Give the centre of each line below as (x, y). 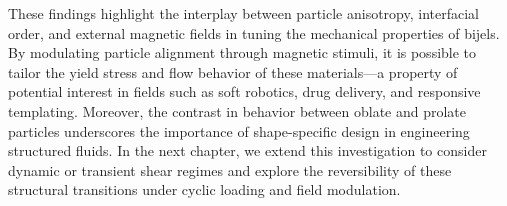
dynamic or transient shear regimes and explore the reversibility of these (230, 169)
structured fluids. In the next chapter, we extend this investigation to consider (247, 150)
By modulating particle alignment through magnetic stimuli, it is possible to (242, 52)
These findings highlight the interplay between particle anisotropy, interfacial (243, 13)
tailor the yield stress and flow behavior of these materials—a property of (233, 71)
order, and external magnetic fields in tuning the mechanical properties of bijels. (254, 32)
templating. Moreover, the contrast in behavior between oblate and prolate (237, 110)
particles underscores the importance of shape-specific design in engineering (239, 130)
